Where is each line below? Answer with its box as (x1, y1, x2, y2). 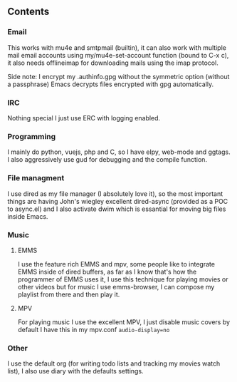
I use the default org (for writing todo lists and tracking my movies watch (7, 359, 221, 368)
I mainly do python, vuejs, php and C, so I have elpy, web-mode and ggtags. (7, 148, 231, 156)
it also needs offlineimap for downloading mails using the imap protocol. (7, 58, 218, 67)
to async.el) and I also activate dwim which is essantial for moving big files (7, 205, 226, 213)
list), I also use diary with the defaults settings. (7, 367, 144, 376)
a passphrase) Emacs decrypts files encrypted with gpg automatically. (7, 80, 214, 88)
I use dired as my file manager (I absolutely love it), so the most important (7, 189, 223, 198)
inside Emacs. (7, 212, 48, 220)
